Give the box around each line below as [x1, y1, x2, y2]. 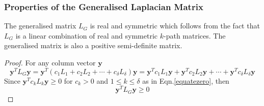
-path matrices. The [163, 30, 226, 41]
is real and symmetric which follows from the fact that [90, 20, 260, 31]
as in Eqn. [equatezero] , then [142, 75, 229, 86]
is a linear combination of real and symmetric [15, 30, 158, 41]
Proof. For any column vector [4, 57, 96, 67]
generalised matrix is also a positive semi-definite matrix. [4, 40, 182, 51]
